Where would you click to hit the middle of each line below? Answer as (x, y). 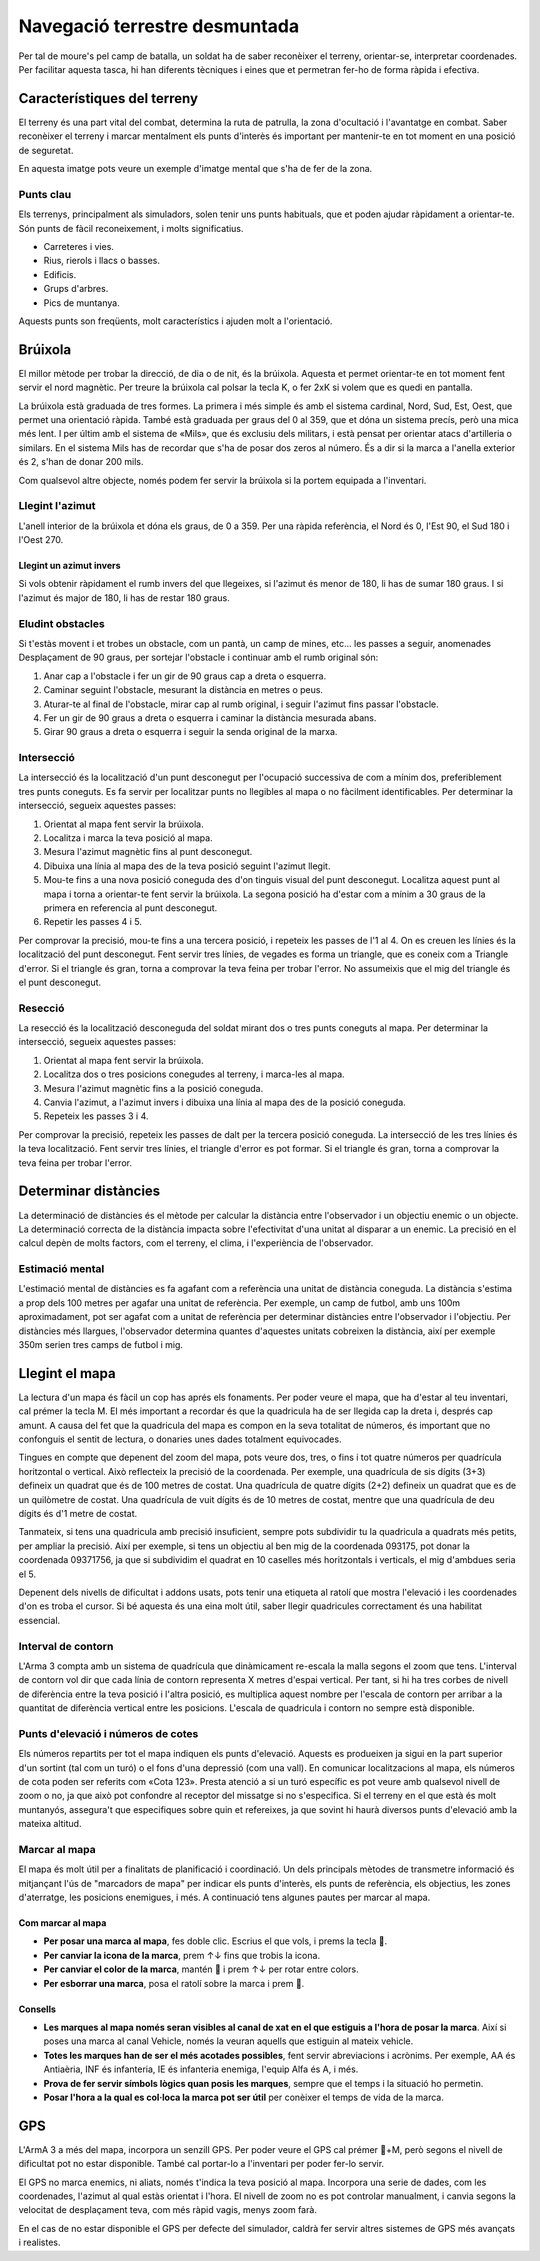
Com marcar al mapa (62, 1923)
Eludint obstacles (61, 623)
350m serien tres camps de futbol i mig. (101, 1344)
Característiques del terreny (108, 98)
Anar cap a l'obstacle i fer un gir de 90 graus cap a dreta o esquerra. (185, 676)
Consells (37, 2009)
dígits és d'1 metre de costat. (78, 1514)
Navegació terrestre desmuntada (159, 26)
